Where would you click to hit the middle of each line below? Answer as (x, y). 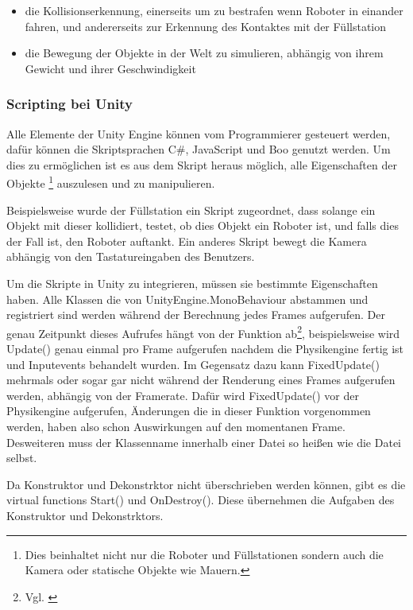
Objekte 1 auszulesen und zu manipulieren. (111, 182)
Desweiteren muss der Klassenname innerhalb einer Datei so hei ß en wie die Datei (204, 442)
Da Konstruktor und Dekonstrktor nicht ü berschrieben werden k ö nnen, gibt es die (206, 484)
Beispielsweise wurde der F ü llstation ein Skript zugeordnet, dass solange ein (191, 210)
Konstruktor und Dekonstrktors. (85, 515)
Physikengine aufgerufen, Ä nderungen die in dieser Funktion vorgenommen (189, 411)
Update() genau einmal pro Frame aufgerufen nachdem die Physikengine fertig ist (205, 349)
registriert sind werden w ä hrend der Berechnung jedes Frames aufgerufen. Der (196, 315)
